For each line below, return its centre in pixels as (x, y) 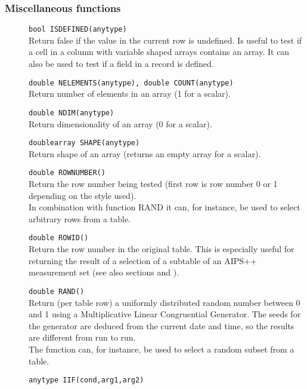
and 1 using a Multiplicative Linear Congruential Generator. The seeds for (165, 314)
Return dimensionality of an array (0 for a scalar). (120, 123)
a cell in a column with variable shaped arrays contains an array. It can (159, 52)
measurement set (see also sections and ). (104, 272)
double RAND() (57, 291)
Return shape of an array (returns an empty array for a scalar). (145, 153)
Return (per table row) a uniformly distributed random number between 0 (165, 302)
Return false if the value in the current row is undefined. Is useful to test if (165, 40)
